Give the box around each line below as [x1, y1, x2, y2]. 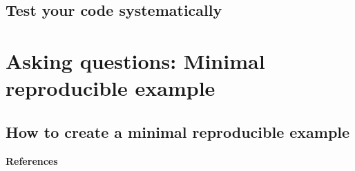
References [6, 153, 58, 168]
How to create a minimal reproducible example [6, 121, 350, 142]
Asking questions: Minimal [6, 46, 265, 74]
